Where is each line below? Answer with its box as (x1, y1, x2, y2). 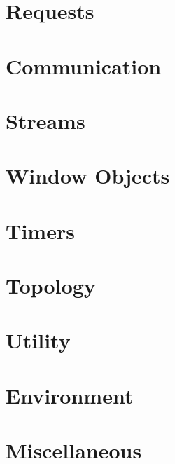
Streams (6, 106, 85, 135)
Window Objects (6, 161, 170, 190)
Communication (6, 51, 162, 80)
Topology (6, 271, 96, 300)
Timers (6, 216, 75, 245)
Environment (6, 381, 134, 409)
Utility (6, 326, 71, 355)
